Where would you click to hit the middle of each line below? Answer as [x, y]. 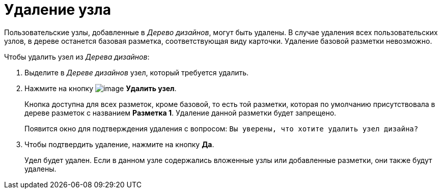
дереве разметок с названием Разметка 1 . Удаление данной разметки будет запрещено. [181, 113]
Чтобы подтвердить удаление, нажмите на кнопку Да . [119, 144]
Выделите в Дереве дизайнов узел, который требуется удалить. [137, 72]
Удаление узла [58, 10]
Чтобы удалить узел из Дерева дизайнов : [77, 57]
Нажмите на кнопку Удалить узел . [101, 88]
